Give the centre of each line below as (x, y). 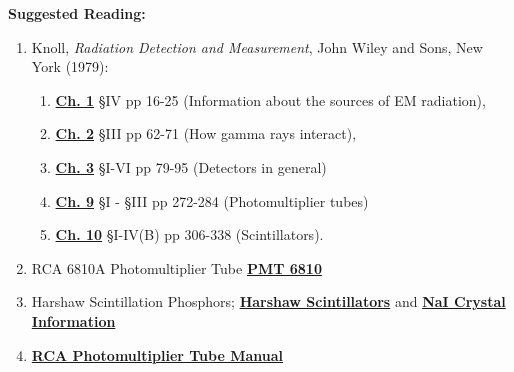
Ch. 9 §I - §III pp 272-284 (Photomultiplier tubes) (212, 200)
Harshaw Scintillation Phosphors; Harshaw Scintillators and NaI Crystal (268, 301)
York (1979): (70, 66)
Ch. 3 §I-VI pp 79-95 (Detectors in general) (191, 166)
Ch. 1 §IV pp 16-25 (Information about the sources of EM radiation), (270, 99)
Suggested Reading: (77, 13)
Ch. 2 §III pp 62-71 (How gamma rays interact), (206, 133)
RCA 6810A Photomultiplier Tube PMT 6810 (176, 267)
